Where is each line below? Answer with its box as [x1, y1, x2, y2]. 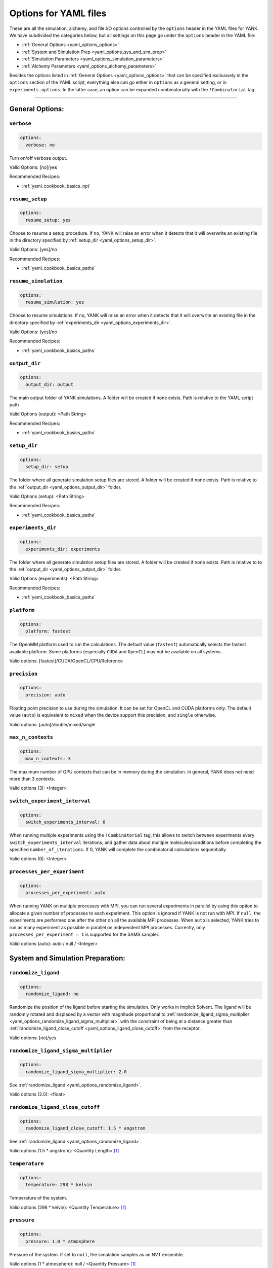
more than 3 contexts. [9, 776, 56, 782]
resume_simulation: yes [25, 299, 84, 305]
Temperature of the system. [9, 1195, 68, 1201]
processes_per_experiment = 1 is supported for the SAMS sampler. [9, 931, 160, 937]
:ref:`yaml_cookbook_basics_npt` [22, 183, 91, 189]
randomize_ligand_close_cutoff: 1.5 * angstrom [25, 1125, 146, 1131]
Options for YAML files [9, 8, 107, 19]
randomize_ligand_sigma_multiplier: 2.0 [25, 1069, 127, 1075]
